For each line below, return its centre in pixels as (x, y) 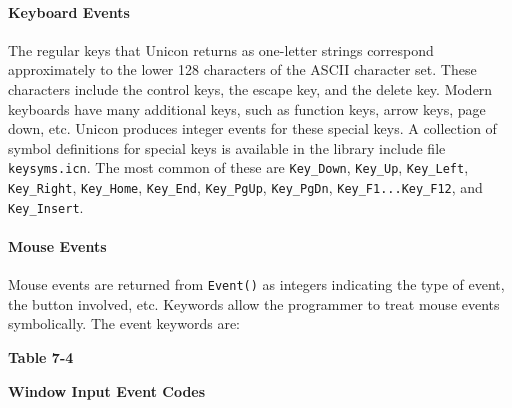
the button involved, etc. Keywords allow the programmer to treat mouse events (254, 303)
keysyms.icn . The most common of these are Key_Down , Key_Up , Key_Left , (238, 167)
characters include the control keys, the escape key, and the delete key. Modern (250, 88)
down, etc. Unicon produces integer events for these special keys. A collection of (252, 128)
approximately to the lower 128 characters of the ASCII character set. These (242, 69)
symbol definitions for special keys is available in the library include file (227, 147)
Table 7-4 (41, 356)
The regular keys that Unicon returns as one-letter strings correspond (221, 49)
